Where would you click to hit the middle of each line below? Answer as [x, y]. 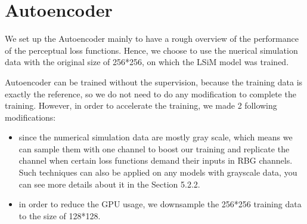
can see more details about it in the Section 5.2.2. [109, 184]
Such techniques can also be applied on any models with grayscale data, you [158, 172]
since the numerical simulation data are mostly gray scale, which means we [156, 137]
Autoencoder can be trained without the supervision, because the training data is [154, 82]
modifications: [30, 117]
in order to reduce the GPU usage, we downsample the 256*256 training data [160, 204]
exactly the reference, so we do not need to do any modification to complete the [151, 93]
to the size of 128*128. [60, 215]
